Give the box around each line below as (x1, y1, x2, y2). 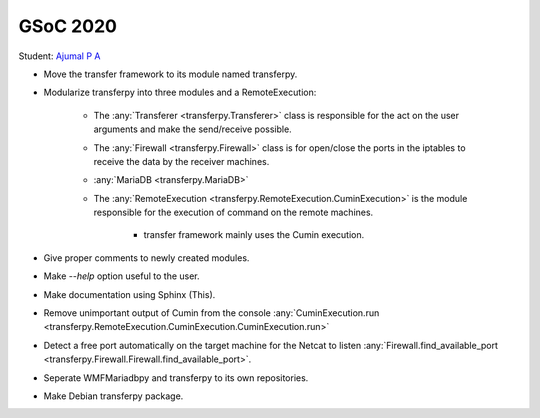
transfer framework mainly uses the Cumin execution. (143, 229, 365, 241)
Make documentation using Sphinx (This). (43, 288, 216, 300)
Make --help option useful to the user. (43, 270, 200, 282)
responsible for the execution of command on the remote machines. (93, 206, 374, 219)
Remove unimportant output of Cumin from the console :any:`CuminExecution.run (43, 307, 380, 319)
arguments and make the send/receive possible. (93, 123, 292, 135)
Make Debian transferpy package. (43, 390, 184, 402)
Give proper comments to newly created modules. (43, 251, 250, 264)
